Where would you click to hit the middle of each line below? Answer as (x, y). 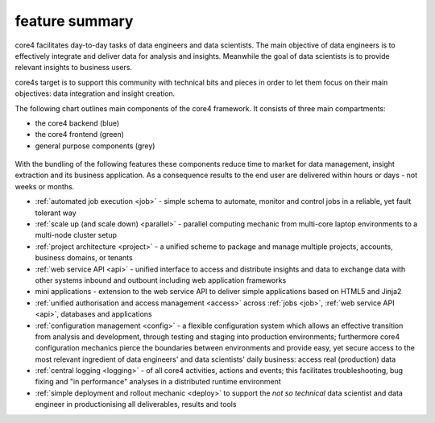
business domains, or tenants (84, 258)
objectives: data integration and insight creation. (95, 93)
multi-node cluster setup (76, 235)
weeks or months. (45, 186)
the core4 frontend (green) (80, 135)
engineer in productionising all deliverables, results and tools (136, 404)
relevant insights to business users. (74, 68)
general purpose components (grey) (95, 146)
